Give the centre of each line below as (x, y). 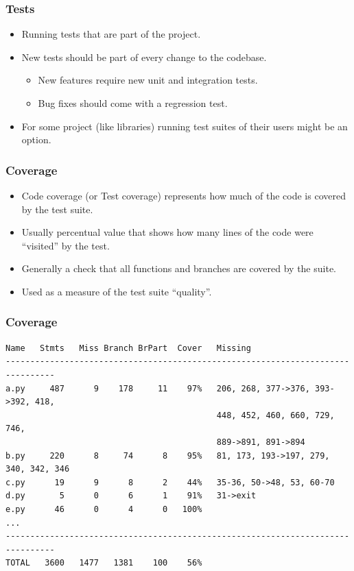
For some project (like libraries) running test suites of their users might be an (185, 126)
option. (36, 139)
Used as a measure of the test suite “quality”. (117, 291)
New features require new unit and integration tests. (148, 80)
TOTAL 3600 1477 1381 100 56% (104, 563)
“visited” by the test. (66, 245)
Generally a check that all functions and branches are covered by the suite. (179, 268)
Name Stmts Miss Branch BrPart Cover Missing (128, 348)
